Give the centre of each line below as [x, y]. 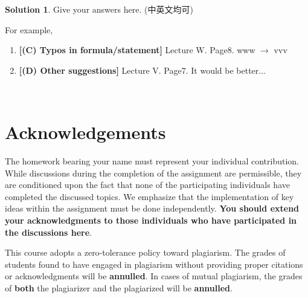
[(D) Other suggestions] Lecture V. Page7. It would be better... [142, 70]
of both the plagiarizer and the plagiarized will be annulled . [119, 288]
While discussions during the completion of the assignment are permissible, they [153, 173]
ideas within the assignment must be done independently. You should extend [152, 208]
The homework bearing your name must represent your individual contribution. [152, 161]
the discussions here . [48, 232]
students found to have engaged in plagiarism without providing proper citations [154, 264]
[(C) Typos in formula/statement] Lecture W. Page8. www [137, 50]
